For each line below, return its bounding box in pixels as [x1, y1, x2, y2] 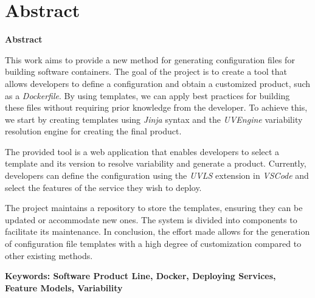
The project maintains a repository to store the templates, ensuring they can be [5, 201, 303, 214]
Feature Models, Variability [5, 281, 123, 294]
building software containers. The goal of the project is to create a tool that [5, 65, 287, 78]
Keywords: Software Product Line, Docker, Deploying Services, [5, 269, 276, 282]
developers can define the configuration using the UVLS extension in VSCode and [5, 169, 309, 182]
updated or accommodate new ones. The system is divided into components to [5, 213, 297, 226]
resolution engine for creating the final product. [5, 125, 182, 137]
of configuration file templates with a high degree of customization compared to [5, 237, 302, 250]
